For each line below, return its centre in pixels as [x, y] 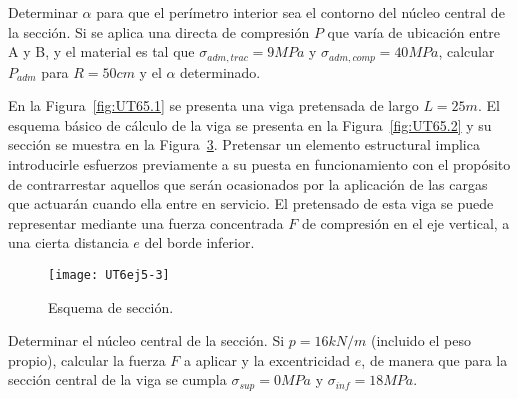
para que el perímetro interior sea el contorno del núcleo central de [300, 12]
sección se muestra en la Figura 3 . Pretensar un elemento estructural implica [244, 144]
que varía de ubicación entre [413, 31]
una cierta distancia [68, 242]
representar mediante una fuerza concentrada [146, 222]
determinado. [220, 71]
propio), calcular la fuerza [87, 359]
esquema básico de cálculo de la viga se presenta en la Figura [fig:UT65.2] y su [250, 124]
